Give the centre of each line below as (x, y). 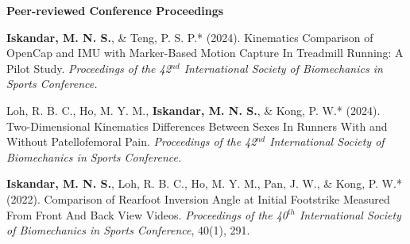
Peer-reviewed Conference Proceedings (115, 10)
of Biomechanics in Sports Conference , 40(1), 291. (128, 230)
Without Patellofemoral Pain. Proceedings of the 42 (132, 141)
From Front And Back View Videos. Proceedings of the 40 (147, 214)
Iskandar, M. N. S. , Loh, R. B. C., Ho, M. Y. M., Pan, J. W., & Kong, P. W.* (204, 183)
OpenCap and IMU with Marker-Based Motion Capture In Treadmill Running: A (205, 53)
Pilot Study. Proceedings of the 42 (89, 68)
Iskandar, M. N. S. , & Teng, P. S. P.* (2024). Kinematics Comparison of (190, 37)
